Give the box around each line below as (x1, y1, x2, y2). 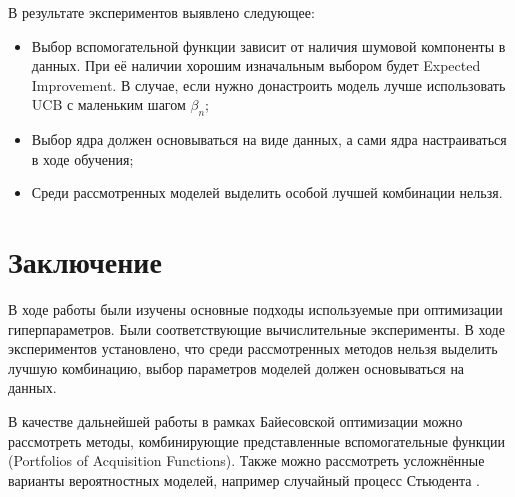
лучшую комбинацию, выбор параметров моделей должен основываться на (8, 357, 465, 378)
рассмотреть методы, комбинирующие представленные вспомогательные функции (8, 430, 506, 451)
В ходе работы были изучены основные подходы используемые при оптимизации (8, 299, 503, 320)
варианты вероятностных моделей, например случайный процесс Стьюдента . (8, 469, 481, 490)
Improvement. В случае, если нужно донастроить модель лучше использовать (31, 74, 506, 95)
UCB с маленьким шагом (31, 94, 186, 115)
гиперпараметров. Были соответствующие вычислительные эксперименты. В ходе (8, 318, 505, 339)
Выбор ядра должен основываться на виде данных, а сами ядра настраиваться (31, 129, 507, 150)
